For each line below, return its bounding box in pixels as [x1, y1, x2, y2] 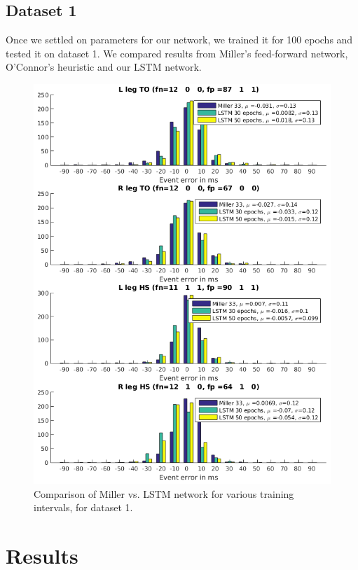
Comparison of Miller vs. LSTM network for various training [34, 486, 294, 501]
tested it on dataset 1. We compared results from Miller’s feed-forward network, [6, 46, 348, 60]
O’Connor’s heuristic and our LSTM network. [6, 60, 202, 74]
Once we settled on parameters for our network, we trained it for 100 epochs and [6, 32, 353, 47]
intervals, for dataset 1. [34, 500, 133, 515]
